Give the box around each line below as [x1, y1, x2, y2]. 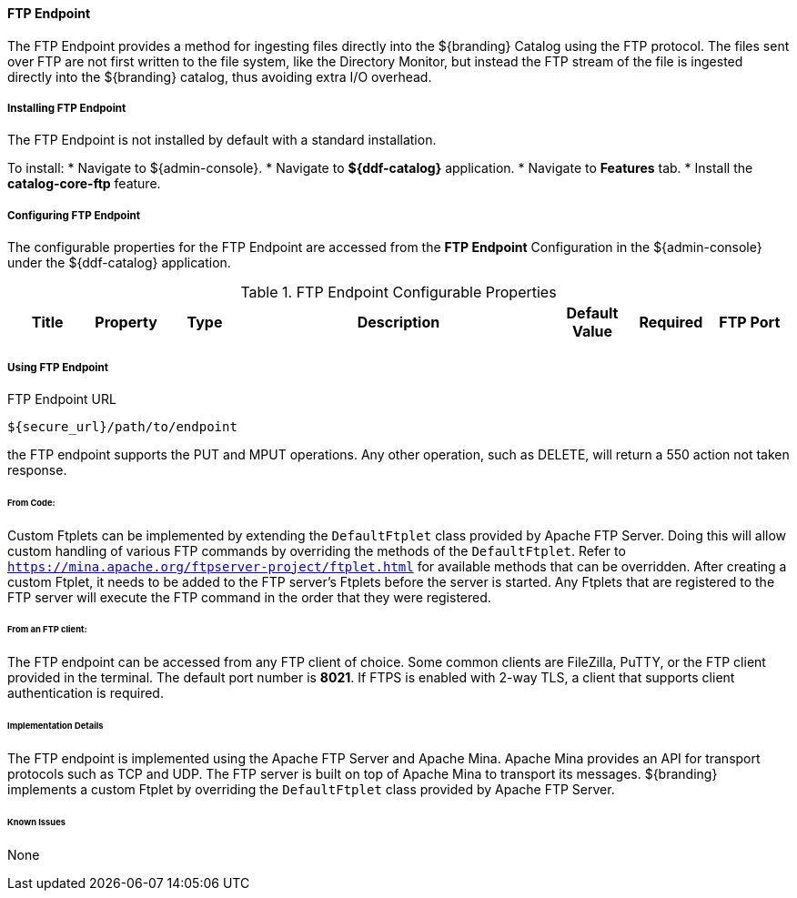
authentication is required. [7, 685, 164, 701]
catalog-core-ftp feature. [7, 176, 161, 192]
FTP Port [719, 313, 781, 332]
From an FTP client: [7, 624, 87, 635]
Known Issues [7, 816, 66, 827]
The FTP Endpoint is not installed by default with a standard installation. [7, 132, 437, 148]
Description [357, 313, 440, 332]
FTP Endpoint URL [7, 390, 116, 407]
